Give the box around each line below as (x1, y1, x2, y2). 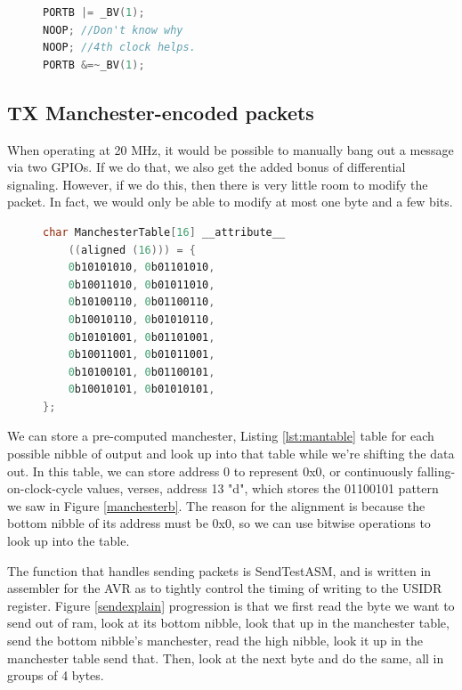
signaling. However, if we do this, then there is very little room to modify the (7, 175, 428, 193)
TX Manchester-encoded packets (7, 98, 314, 126)
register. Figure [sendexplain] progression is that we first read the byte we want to (7, 596, 455, 614)
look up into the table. (7, 532, 130, 550)
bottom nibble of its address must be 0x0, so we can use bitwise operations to (7, 514, 431, 532)
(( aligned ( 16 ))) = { (68, 243, 196, 256)
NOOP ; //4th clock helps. (43, 41, 196, 54)
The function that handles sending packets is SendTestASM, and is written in (7, 561, 432, 580)
